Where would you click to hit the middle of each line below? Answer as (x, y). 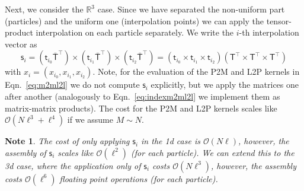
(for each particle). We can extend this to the (213, 152)
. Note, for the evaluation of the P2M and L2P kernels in (196, 71)
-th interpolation (269, 32)
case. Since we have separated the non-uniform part (191, 9)
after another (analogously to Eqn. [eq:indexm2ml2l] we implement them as (143, 96)
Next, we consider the (44, 9)
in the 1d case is (171, 141)
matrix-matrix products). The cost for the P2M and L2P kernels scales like (141, 108)
